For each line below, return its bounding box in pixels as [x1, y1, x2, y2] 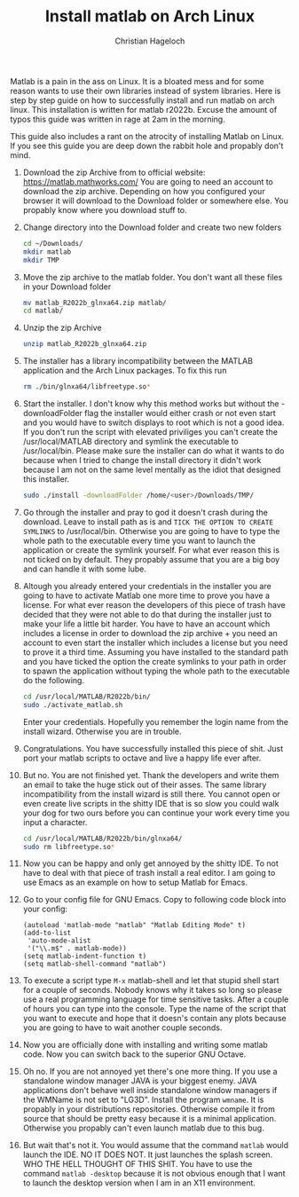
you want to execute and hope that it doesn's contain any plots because [22, 1013, 287, 1024]
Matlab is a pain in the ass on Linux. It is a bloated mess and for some [10, 75, 264, 86]
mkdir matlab [22, 247, 72, 256]
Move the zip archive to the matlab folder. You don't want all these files [22, 272, 283, 282]
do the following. [22, 674, 85, 685]
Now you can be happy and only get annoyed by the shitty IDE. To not [22, 858, 279, 869]
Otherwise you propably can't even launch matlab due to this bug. [22, 1122, 264, 1133]
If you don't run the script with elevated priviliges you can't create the [22, 427, 279, 437]
